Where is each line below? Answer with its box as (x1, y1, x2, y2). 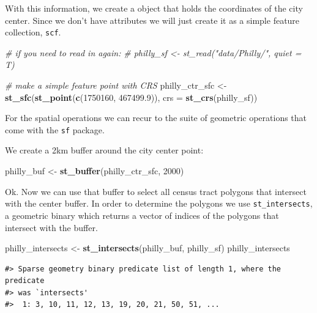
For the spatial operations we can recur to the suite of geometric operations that (5, 111, 307, 124)
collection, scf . (5, 26, 61, 39)
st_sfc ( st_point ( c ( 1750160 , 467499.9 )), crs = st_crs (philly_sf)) (5, 90, 258, 103)
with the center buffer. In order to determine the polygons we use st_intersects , (5, 197, 313, 210)
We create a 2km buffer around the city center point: (5, 144, 204, 156)
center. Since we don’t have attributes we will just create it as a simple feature (5, 13, 300, 26)
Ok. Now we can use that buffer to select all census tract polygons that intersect (5, 185, 307, 197)
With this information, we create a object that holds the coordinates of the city (5, 2, 303, 14)
